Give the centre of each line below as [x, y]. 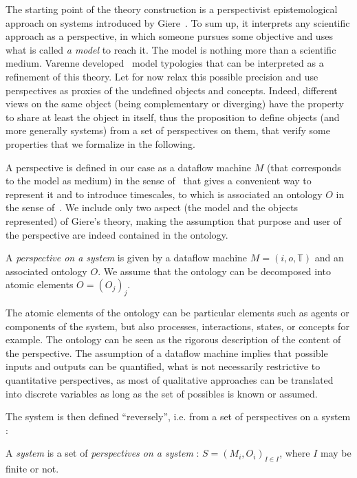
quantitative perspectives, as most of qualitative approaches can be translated [170, 380]
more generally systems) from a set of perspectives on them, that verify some [168, 130]
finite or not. [32, 469]
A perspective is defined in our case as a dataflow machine [128, 167]
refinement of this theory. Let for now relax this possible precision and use [162, 76]
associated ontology [46, 271]
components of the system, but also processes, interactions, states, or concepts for [177, 326]
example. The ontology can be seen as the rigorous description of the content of [173, 339]
